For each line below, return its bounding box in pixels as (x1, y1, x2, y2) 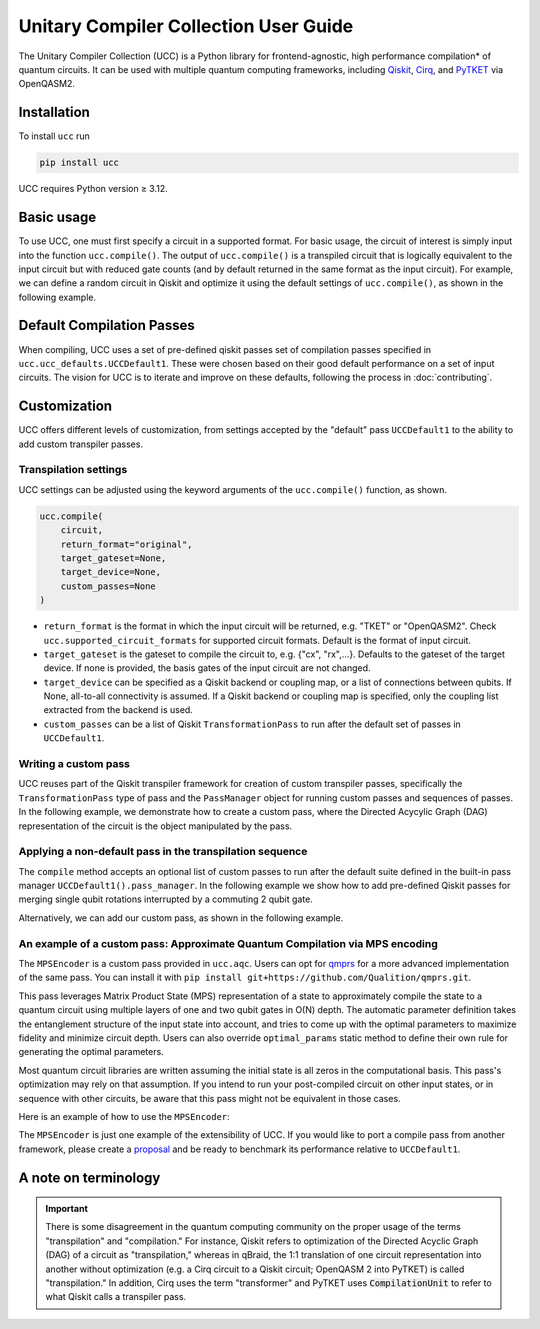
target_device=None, (60, 566, 162, 578)
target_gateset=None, (60, 552, 167, 564)
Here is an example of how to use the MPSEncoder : (18, 1110, 230, 1122)
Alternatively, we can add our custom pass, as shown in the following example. (18, 911, 344, 924)
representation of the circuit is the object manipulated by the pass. (18, 820, 293, 832)
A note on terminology (18, 1169, 161, 1186)
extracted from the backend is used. (43, 704, 194, 716)
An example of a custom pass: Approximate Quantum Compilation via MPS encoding (18, 936, 439, 950)
